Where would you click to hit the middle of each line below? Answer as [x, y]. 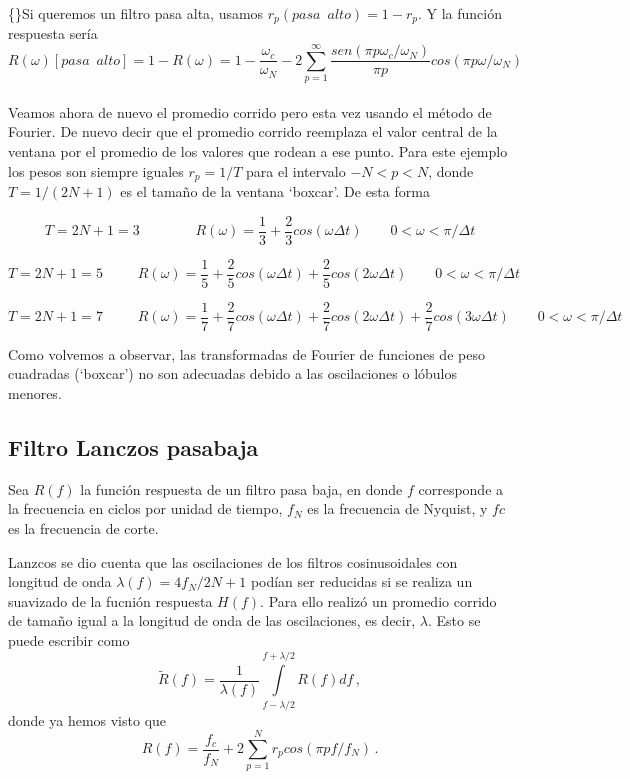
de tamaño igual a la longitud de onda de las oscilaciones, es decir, [212, 620]
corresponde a [461, 488]
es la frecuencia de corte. [83, 527]
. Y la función [460, 13]
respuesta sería [53, 33]
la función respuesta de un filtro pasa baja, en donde [241, 488]
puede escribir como [69, 639]
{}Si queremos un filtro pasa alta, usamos [136, 13]
